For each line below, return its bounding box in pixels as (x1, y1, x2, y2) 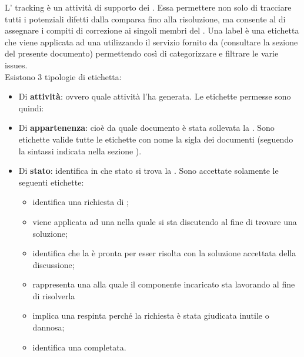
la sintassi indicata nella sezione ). (18, 144, 142, 157)
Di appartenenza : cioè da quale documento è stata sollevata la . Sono (18, 121, 275, 134)
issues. (5, 58, 28, 71)
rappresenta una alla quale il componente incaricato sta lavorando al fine (32, 278, 295, 290)
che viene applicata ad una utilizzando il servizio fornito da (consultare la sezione (5, 35, 298, 48)
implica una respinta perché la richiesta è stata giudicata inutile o (32, 309, 269, 322)
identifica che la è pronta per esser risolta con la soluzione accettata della (32, 247, 296, 259)
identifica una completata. (32, 341, 126, 353)
